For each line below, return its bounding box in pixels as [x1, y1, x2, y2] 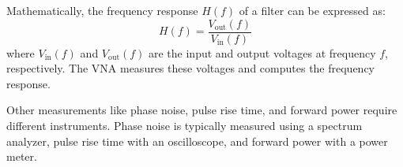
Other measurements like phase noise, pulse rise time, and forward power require [6, 102, 397, 118]
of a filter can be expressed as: [239, 2, 386, 18]
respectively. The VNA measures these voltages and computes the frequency [6, 60, 375, 76]
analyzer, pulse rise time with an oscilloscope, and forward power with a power [6, 132, 388, 149]
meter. [6, 148, 37, 165]
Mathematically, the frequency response [6, 2, 198, 18]
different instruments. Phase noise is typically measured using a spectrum [6, 117, 363, 134]
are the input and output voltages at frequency [148, 44, 376, 61]
